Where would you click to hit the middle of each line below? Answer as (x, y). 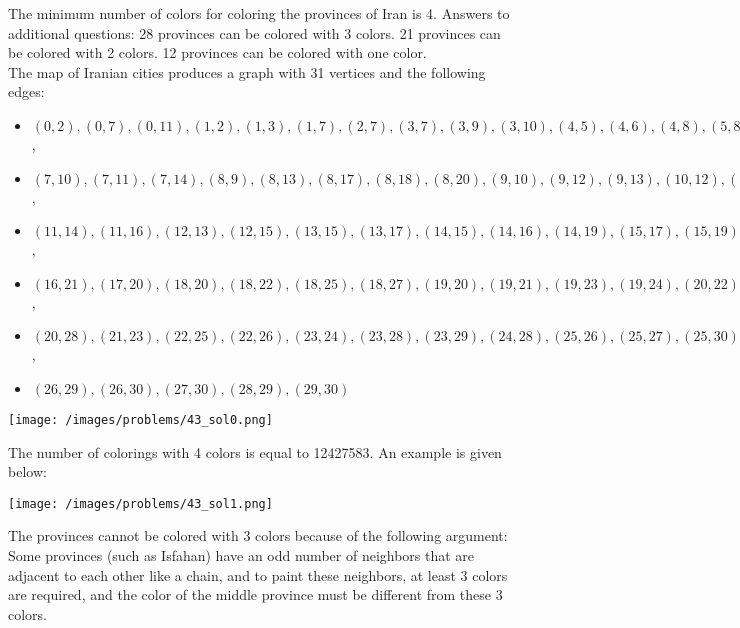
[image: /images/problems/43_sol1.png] (140, 503)
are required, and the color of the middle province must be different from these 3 (255, 594)
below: (27, 471)
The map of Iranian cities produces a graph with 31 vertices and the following (247, 71)
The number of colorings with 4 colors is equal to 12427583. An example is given (255, 451)
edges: (26, 91)
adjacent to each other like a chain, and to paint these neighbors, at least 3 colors (258, 574)
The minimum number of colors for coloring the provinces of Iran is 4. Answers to (259, 13)
